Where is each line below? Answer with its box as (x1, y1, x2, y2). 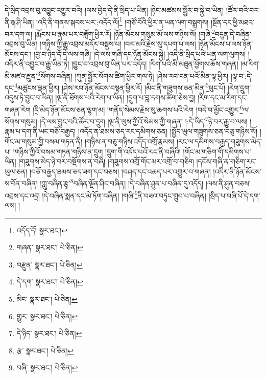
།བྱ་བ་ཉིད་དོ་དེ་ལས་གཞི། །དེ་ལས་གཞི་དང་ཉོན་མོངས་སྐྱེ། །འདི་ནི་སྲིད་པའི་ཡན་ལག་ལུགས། (34, 48, 246, 59)
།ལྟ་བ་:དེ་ (230, 70, 253, 81)
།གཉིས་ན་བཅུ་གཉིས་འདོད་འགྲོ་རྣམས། (84, 136, 175, 147)
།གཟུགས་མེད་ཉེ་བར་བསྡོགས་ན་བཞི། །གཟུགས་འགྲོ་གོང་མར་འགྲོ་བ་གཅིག (18, 156, 194, 167)
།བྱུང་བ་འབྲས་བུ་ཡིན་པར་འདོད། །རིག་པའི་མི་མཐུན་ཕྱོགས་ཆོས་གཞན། (71, 58, 238, 69)
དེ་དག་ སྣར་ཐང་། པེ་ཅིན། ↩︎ (16, 276, 83, 287)
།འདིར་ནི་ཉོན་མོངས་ (213, 166, 261, 176)
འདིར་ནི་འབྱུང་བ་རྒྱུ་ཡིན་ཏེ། (5, 58, 69, 69)
